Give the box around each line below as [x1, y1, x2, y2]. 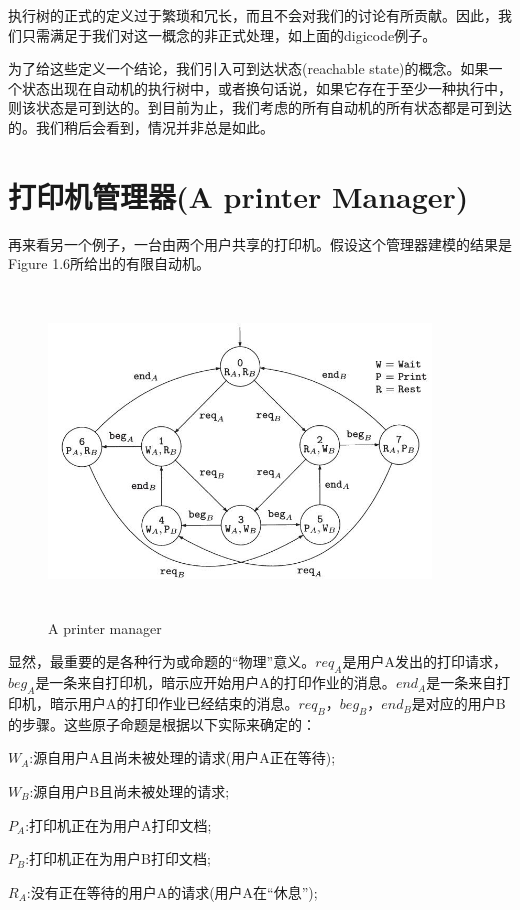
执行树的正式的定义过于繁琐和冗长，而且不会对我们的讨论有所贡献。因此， [8, 5, 498, 25]
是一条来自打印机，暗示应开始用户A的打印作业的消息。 [35, 672, 396, 693]
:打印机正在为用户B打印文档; [25, 848, 211, 869]
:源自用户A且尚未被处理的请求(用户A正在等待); [29, 747, 336, 768]
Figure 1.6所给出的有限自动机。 [8, 253, 211, 274]
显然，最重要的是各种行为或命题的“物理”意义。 [8, 651, 316, 672]
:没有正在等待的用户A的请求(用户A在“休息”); [26, 881, 318, 902]
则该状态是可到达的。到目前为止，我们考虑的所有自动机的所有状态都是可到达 [8, 97, 512, 118]
